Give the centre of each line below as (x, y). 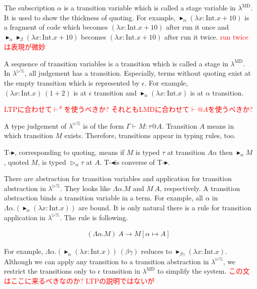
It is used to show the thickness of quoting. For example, (90, 17)
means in (220, 125)
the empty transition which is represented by (72, 83)
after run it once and (197, 27)
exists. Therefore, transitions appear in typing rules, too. (150, 135)
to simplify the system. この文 (203, 271)
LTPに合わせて (28, 109)
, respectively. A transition (200, 188)
